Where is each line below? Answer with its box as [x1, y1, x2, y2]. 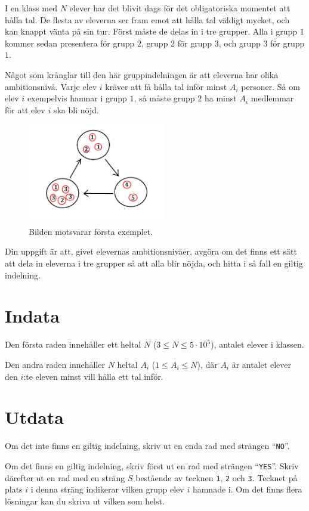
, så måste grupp [134, 92, 195, 104]
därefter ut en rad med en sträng [5, 471, 125, 484]
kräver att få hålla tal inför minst [105, 80, 227, 92]
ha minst [204, 92, 237, 104]
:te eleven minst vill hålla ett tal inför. [23, 370, 163, 382]
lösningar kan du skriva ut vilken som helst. [5, 494, 165, 507]
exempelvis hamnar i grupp [27, 92, 127, 104]
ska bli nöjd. [53, 103, 99, 116]
